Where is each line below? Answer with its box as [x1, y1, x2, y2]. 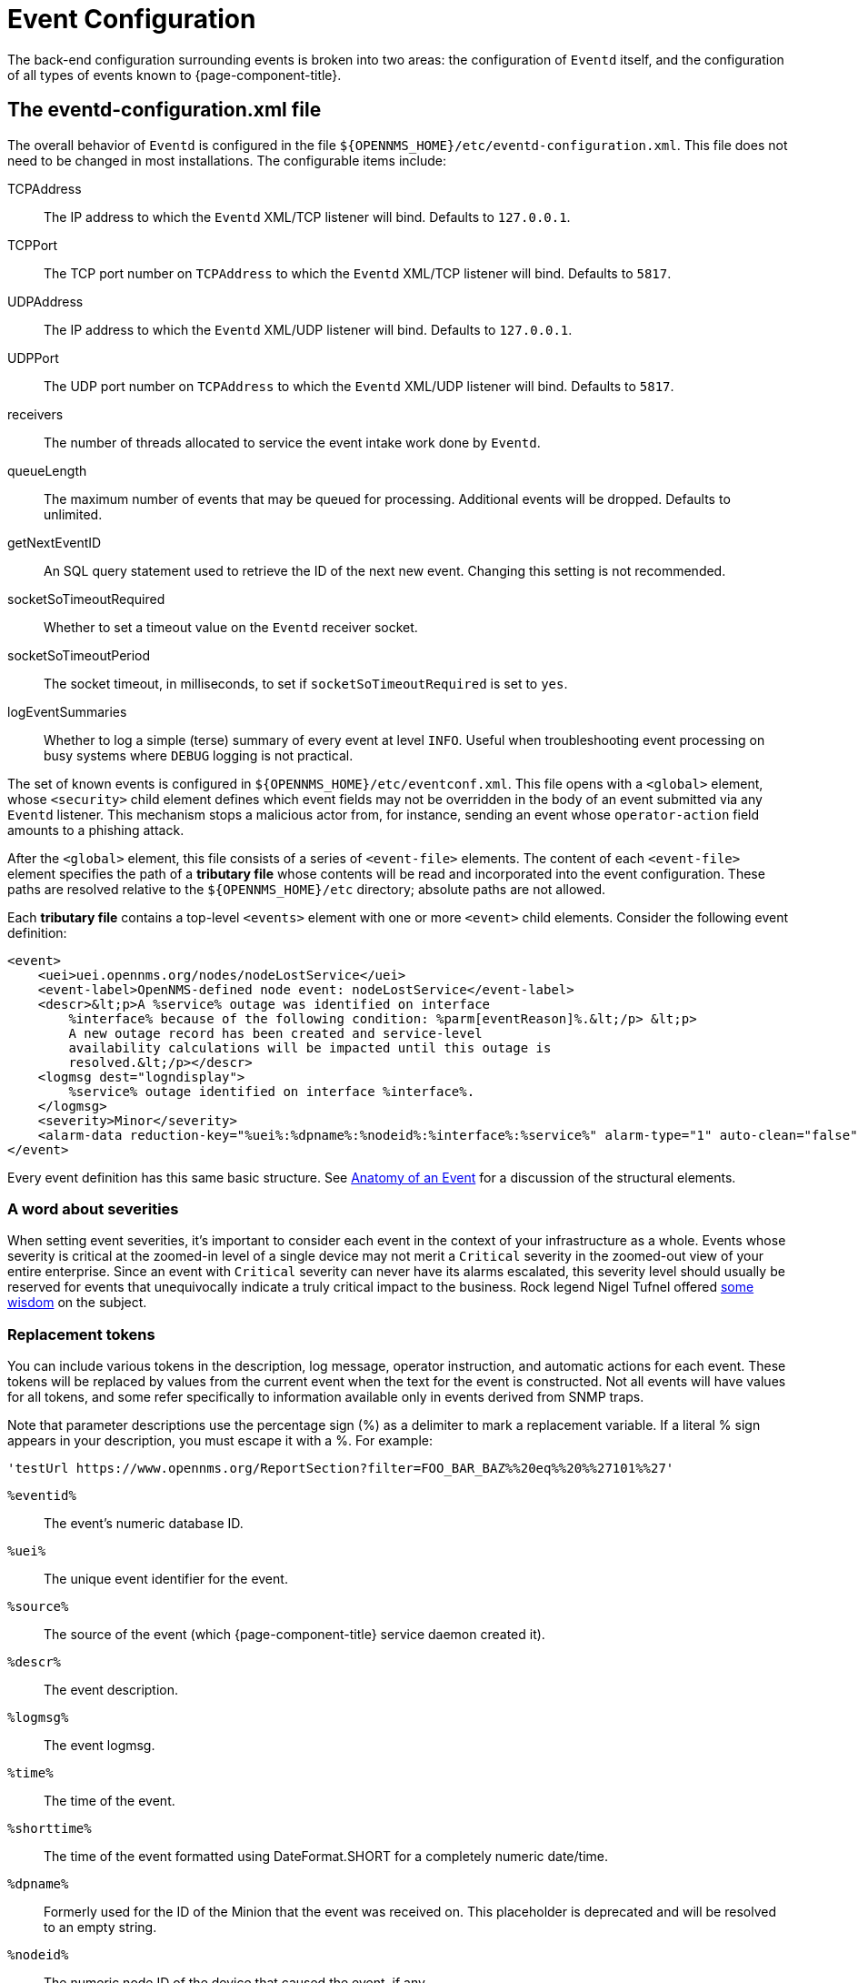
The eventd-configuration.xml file [7, 98, 322, 122]
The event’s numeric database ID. [44, 1515, 244, 1532]
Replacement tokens [7, 1324, 155, 1344]
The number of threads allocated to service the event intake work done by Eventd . [44, 434, 541, 450]
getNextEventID [7, 534, 102, 550]
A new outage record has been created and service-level [68, 1025, 483, 1041]
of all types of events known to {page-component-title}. [7, 66, 342, 83]
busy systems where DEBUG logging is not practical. [44, 747, 354, 763]
